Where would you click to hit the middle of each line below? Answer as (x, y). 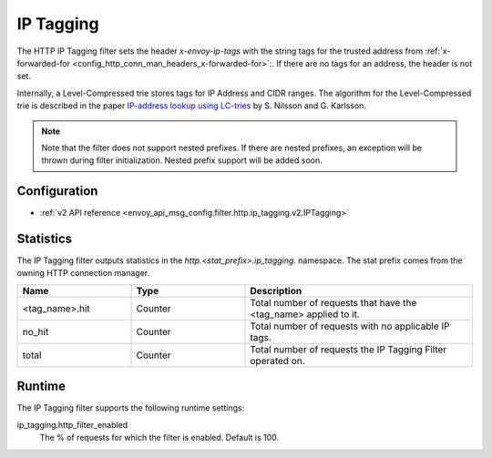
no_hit (36, 331)
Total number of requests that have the (333, 302)
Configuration (57, 191)
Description (276, 290)
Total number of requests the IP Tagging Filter (348, 349)
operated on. (277, 361)
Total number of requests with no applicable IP (350, 326)
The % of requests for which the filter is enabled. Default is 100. (159, 438)
